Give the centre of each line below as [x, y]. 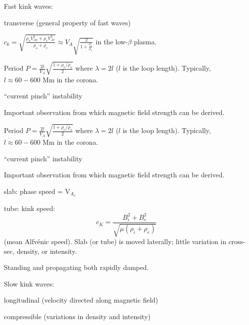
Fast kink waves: [28, 6]
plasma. [145, 41]
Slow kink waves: [29, 283]
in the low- [112, 41]
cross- [237, 241]
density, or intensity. [47, 251]
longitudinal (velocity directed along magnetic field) [81, 300]
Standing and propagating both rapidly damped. [76, 267]
